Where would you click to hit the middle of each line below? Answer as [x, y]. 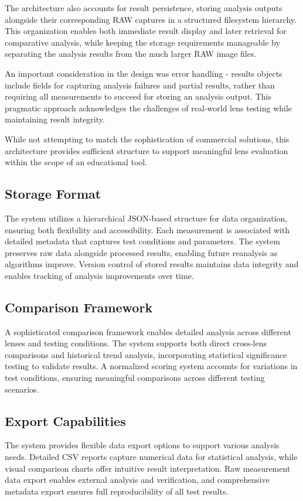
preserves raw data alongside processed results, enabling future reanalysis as [141, 252]
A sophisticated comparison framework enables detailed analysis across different [148, 331]
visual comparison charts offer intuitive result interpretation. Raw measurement [148, 468]
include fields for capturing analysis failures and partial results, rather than [140, 85]
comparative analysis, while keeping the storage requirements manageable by [142, 42]
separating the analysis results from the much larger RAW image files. [131, 54]
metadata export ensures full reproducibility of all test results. [117, 491]
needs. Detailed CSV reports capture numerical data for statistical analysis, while [151, 457]
